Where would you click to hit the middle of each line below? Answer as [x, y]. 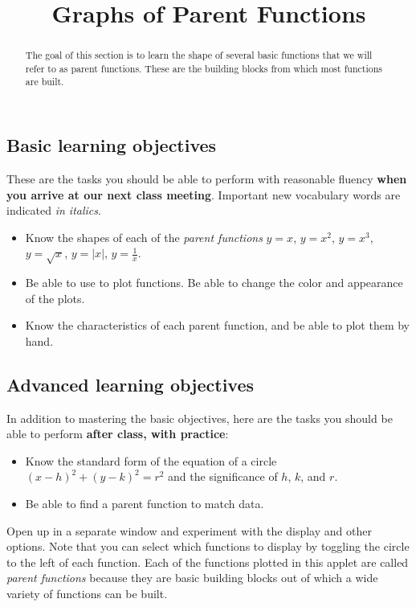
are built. [45, 82]
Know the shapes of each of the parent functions [144, 237]
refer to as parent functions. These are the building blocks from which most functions [204, 68]
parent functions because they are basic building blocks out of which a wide [192, 578]
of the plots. [55, 298]
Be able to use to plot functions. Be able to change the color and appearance [214, 283]
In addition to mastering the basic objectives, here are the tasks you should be [200, 418]
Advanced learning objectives [131, 384]
